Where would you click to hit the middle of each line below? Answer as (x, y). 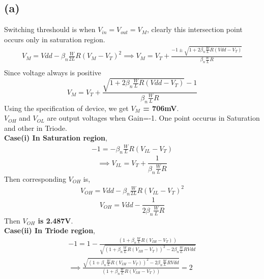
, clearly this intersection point (195, 29)
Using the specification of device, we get (66, 108)
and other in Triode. (36, 128)
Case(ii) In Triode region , (50, 230)
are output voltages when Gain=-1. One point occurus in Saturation (153, 118)
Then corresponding (35, 178)
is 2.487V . (55, 220)
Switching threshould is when (50, 29)
